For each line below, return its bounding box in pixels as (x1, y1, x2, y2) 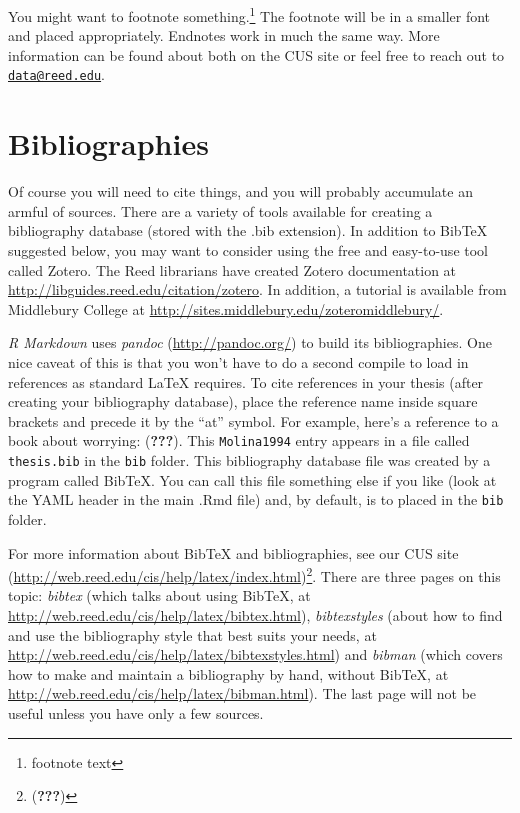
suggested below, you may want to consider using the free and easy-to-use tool (8, 240, 488, 260)
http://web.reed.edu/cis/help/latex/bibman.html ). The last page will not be (8, 683, 477, 704)
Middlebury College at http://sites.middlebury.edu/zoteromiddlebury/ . (8, 298, 444, 319)
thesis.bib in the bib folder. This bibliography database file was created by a (8, 450, 491, 470)
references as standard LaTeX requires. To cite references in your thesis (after (8, 371, 484, 392)
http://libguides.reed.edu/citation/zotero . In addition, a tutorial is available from (8, 279, 507, 300)
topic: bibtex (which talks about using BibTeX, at (8, 585, 311, 606)
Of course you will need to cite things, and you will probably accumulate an (8, 181, 473, 202)
